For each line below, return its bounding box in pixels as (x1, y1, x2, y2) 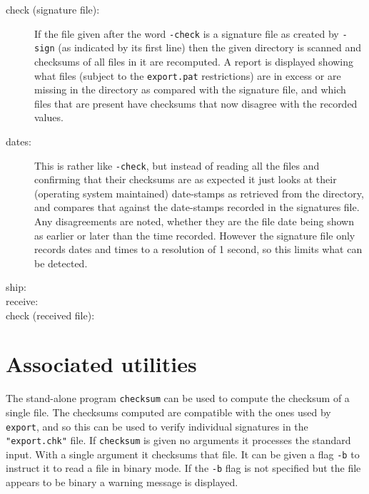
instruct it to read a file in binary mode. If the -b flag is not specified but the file (6, 460, 361, 475)
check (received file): (6, 307, 95, 322)
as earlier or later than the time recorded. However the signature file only (34, 227, 355, 242)
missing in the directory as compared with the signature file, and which (34, 82, 346, 97)
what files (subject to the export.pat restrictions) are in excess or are (34, 68, 341, 83)
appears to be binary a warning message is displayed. (6, 475, 238, 490)
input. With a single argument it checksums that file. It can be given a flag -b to (6, 446, 360, 461)
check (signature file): (6, 2, 100, 16)
